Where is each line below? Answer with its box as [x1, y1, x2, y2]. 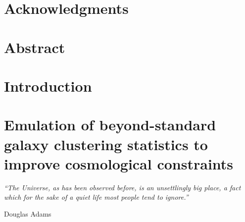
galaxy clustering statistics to [4, 134, 208, 154]
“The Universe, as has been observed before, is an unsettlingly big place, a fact [4, 182, 241, 192]
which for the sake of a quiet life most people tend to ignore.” [4, 192, 189, 202]
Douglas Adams [4, 208, 51, 219]
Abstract [4, 37, 65, 57]
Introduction [4, 75, 92, 96]
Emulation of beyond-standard [4, 114, 216, 135]
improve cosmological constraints [4, 153, 234, 173]
